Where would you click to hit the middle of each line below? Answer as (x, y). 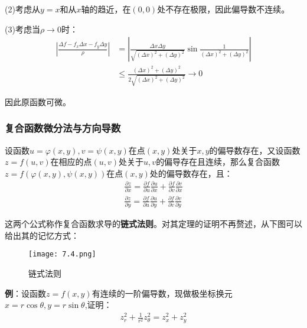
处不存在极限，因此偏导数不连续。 (223, 9)
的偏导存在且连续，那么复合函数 (218, 162)
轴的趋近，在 (106, 9)
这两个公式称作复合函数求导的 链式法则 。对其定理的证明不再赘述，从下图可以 (153, 224)
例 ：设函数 (25, 293)
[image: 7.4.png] (62, 254)
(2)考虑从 (22, 9)
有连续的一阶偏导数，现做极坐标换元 (162, 293)
